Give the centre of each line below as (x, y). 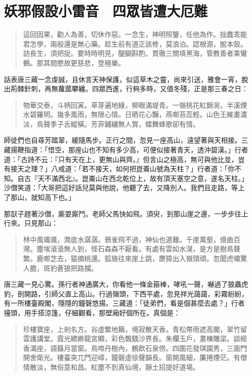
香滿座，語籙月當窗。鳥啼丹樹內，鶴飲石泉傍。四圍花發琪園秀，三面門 (135, 348)
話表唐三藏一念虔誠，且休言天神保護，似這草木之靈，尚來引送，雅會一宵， (123, 79)
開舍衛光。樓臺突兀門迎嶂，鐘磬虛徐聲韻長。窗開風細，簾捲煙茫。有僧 (135, 357)
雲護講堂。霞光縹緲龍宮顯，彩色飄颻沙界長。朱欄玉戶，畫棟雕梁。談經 (135, 338)
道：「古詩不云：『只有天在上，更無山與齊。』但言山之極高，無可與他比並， (121, 159)
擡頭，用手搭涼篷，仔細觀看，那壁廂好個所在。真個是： (92, 312)
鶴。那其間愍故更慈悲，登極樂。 (74, 62)
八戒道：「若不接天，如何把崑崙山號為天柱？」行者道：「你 (143, 169)
